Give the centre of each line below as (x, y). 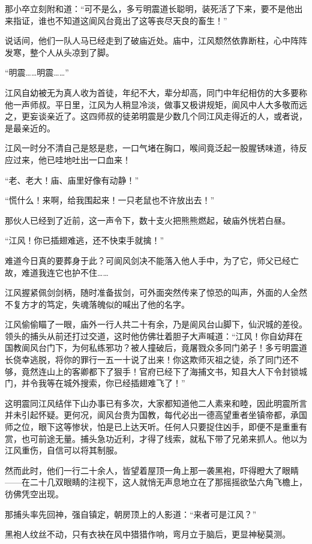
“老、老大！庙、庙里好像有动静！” (72, 180)
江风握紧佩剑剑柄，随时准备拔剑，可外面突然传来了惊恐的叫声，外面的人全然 (156, 292)
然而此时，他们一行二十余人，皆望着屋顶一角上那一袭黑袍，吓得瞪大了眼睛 (152, 470)
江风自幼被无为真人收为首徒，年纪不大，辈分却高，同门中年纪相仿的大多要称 (156, 92)
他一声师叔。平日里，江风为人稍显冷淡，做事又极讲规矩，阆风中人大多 (143, 104)
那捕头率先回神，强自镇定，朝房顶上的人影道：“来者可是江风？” (131, 514)
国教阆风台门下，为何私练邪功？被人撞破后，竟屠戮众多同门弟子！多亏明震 (152, 348)
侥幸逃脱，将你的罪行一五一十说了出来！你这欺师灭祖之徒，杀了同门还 (151, 360)
